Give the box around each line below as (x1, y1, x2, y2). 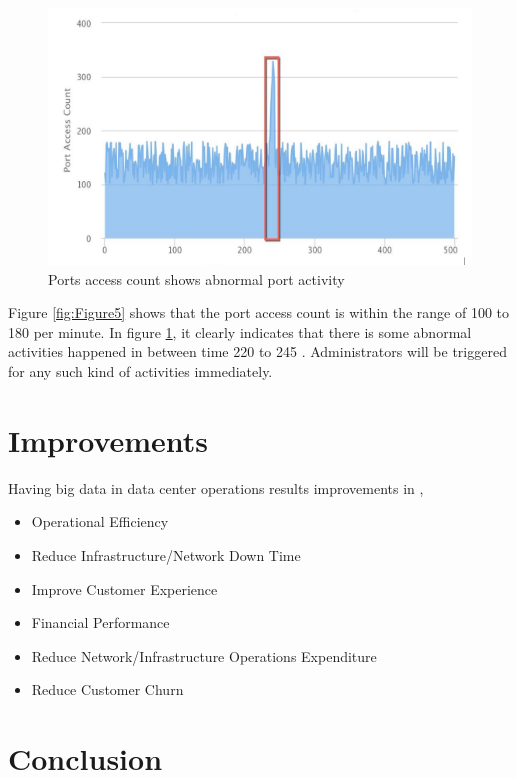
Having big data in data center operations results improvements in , (8, 477, 424, 498)
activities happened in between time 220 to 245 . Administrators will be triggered (8, 341, 507, 362)
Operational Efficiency (31, 511, 169, 532)
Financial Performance (31, 612, 170, 633)
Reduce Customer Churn (31, 679, 184, 700)
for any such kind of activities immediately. (8, 361, 273, 381)
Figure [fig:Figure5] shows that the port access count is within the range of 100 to (8, 302, 510, 323)
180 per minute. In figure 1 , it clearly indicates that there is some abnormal (8, 321, 472, 342)
